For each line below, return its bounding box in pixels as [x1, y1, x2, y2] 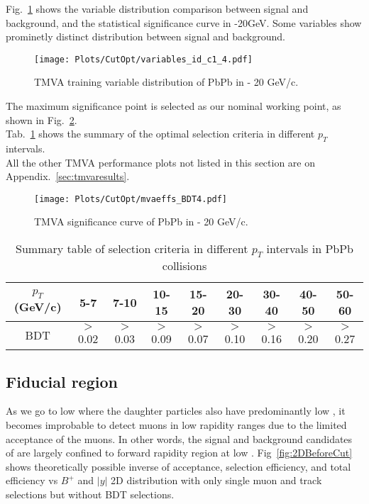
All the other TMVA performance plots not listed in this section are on [6, 155, 316, 169]
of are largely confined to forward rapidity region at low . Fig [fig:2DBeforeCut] [6, 445, 353, 460]
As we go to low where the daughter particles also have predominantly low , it [6, 403, 346, 418]
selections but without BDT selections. [6, 487, 175, 501]
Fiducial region [6, 370, 118, 392]
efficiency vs [6, 473, 58, 488]
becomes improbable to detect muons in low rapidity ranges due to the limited [6, 418, 347, 432]
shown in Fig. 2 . [6, 112, 77, 127]
